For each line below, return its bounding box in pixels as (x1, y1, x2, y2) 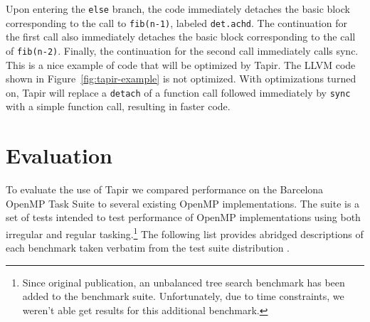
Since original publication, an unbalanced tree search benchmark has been (22, 274, 345, 289)
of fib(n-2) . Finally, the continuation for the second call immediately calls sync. (6, 43, 359, 58)
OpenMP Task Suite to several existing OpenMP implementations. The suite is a (6, 195, 360, 210)
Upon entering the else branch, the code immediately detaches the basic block (6, 1, 350, 16)
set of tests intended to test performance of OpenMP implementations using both (6, 210, 361, 225)
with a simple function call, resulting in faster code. (6, 99, 231, 114)
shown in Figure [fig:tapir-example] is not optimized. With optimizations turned (6, 71, 356, 86)
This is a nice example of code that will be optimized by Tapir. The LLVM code (6, 57, 356, 72)
